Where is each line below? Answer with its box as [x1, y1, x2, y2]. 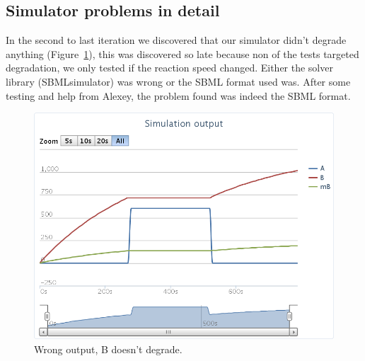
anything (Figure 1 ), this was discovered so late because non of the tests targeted [6, 46, 359, 61]
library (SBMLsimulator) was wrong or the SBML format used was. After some [6, 74, 351, 88]
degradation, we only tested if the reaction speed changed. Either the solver [6, 60, 333, 75]
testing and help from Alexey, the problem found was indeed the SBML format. [6, 88, 351, 103]
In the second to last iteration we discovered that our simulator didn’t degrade [6, 33, 347, 47]
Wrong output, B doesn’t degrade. [34, 341, 182, 356]
